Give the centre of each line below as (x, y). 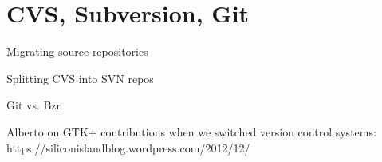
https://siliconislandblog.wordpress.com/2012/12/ (128, 147)
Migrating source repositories (77, 51)
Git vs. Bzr (34, 105)
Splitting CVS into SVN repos (80, 78)
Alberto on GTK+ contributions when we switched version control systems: (191, 131)
